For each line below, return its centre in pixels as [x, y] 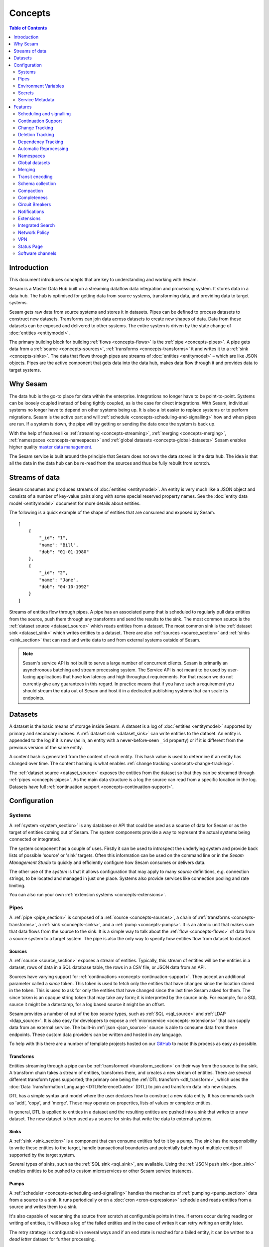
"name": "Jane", [59, 580]
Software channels [37, 253]
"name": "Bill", [59, 545]
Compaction [31, 191]
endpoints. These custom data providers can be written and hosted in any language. [96, 1035]
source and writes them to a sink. [43, 1207]
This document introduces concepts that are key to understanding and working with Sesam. [104, 279]
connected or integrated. [35, 839]
